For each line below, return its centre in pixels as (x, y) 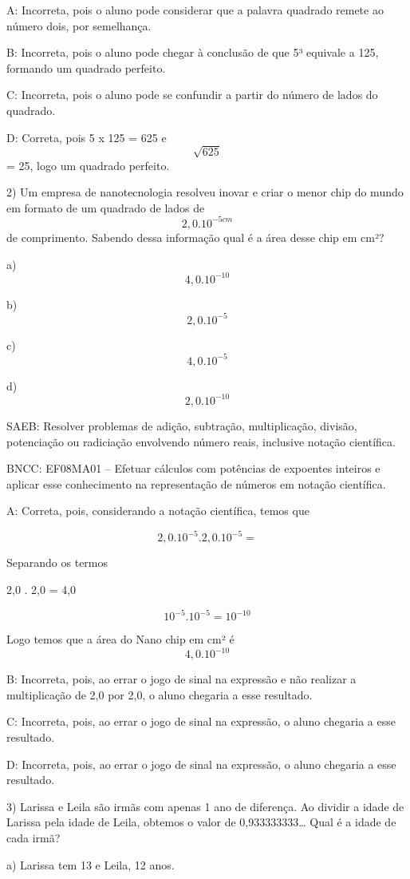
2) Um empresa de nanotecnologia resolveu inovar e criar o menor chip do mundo (205, 192)
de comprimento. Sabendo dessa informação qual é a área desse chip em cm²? (195, 237)
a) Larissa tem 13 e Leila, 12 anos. (91, 864)
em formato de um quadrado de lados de (106, 207)
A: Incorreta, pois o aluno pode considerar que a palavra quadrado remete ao (195, 10)
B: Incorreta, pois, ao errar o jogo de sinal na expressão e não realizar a (181, 679)
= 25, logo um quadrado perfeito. (88, 165)
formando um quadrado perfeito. (86, 67)
